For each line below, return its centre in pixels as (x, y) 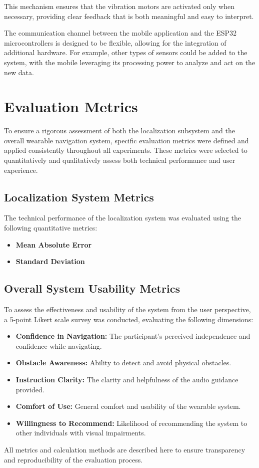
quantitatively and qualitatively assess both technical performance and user (120, 160)
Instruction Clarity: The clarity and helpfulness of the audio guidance (127, 379)
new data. (19, 72)
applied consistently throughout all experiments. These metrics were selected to (126, 150)
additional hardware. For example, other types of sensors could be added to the (126, 52)
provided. (30, 389)
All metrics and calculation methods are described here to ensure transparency (125, 449)
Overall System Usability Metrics (92, 288)
